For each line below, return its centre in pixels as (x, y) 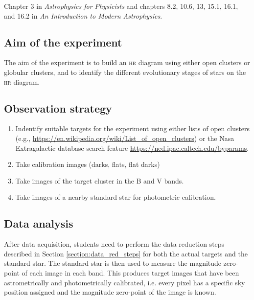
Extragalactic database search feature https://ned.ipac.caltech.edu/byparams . (132, 148)
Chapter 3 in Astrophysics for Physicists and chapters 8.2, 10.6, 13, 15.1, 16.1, (121, 6)
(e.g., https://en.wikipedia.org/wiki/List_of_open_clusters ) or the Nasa (125, 138)
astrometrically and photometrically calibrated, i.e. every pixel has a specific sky (125, 282)
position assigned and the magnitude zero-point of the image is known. (110, 292)
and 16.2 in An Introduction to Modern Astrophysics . (83, 15)
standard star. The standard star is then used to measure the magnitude (113, 263)
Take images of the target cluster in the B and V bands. (100, 180)
